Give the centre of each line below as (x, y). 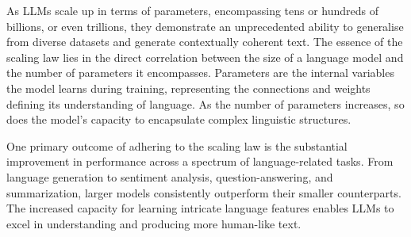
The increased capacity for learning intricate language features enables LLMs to (200, 208)
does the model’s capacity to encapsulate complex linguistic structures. (179, 119)
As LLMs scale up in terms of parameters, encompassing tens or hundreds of (193, 10)
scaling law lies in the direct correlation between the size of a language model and (205, 57)
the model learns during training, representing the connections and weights (188, 88)
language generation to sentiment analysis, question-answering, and (170, 176)
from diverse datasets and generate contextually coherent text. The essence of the (205, 42)
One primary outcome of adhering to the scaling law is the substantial (177, 145)
